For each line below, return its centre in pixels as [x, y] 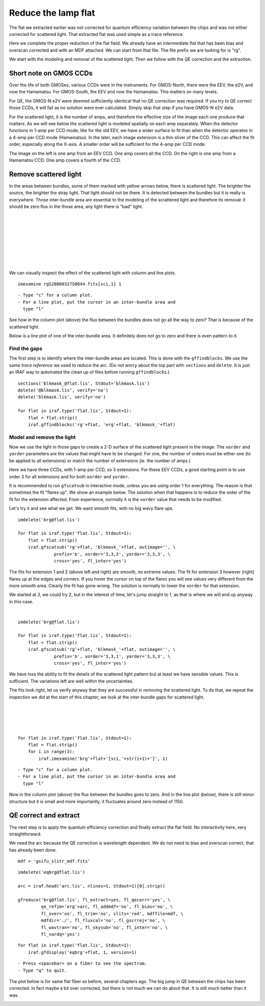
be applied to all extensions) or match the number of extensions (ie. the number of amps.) [100, 461]
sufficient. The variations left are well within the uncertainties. [71, 681]
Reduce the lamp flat [52, 13]
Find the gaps [26, 349]
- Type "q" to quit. [42, 970]
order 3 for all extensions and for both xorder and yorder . [69, 476]
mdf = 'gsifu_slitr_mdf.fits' [54, 861]
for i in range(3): [51, 752]
